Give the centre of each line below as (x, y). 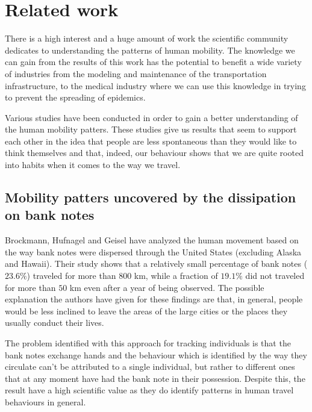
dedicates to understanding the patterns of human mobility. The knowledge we (150, 50)
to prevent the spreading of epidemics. (75, 97)
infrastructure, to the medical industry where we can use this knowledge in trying (155, 85)
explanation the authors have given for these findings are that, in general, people (154, 299)
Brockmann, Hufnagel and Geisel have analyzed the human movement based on (152, 240)
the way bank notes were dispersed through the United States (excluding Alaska (153, 251)
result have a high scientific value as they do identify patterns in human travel (149, 390)
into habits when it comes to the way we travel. (93, 165)
